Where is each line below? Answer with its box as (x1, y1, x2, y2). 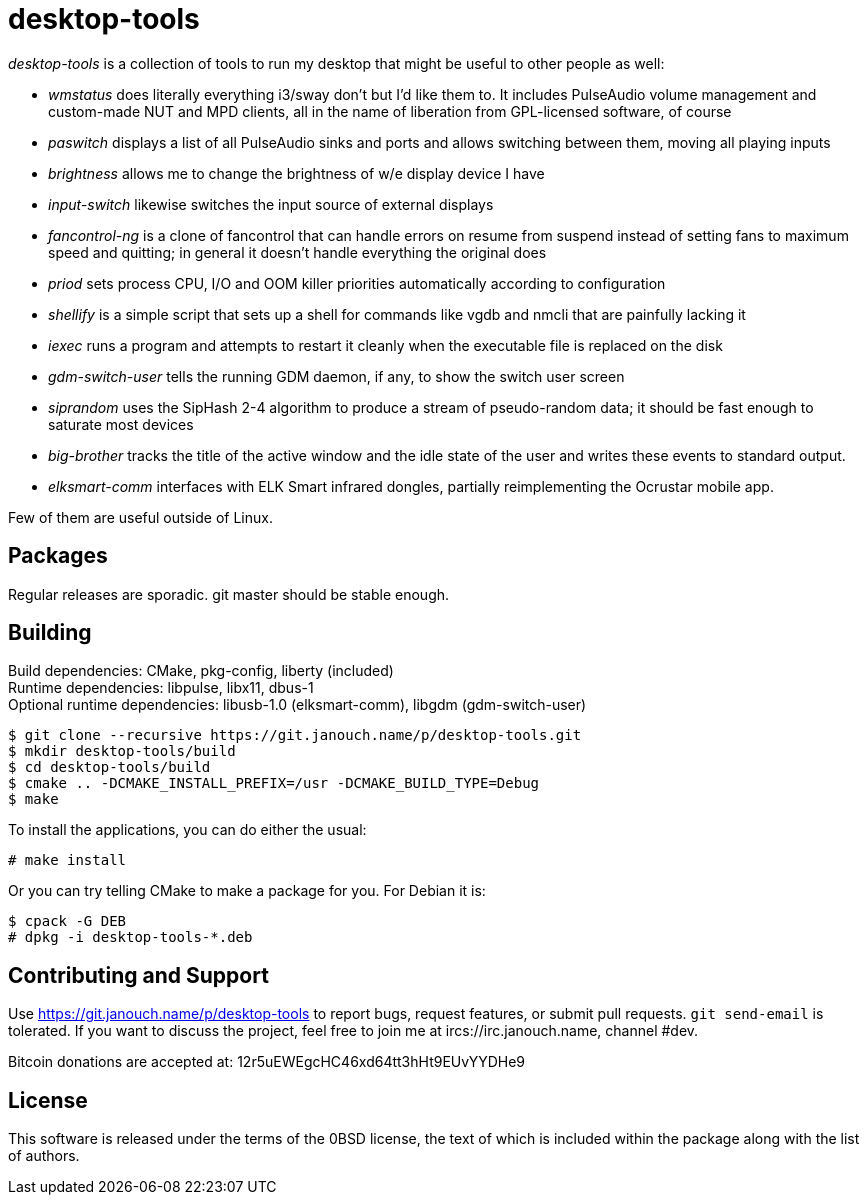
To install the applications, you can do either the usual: (8, 821, 367, 839)
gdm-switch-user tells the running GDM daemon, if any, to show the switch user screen (48, 367, 625, 385)
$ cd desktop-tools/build (8, 759, 211, 776)
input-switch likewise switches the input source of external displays (48, 195, 494, 213)
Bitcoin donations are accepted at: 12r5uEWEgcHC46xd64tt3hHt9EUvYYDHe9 (8, 1053, 525, 1071)
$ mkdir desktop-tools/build (8, 743, 236, 760)
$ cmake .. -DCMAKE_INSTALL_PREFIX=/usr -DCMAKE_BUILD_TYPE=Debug (8, 775, 540, 792)
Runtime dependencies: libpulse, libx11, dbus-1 (8, 679, 314, 697)
